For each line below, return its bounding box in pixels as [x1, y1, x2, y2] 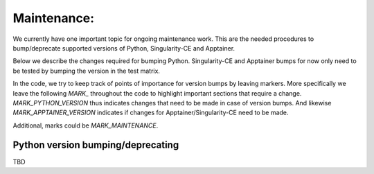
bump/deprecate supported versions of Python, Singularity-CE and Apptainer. [12, 44, 235, 52]
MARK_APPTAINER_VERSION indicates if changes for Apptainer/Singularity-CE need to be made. [12, 108, 289, 117]
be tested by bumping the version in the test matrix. [12, 67, 161, 75]
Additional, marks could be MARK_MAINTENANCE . [12, 121, 159, 130]
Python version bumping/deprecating [12, 139, 179, 151]
